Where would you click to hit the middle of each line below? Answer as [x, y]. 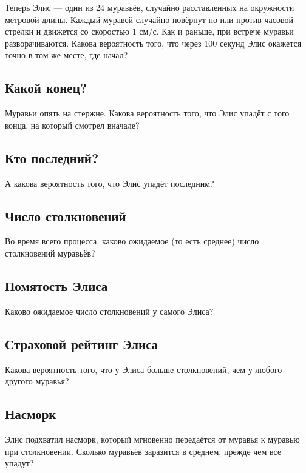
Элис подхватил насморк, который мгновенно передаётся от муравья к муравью [152, 439]
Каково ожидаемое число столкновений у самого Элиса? [109, 311]
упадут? [19, 463]
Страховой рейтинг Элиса [82, 344]
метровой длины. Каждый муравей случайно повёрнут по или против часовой [149, 19]
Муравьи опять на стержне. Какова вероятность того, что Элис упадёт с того [147, 113]
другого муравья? [37, 381]
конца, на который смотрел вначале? [72, 125]
